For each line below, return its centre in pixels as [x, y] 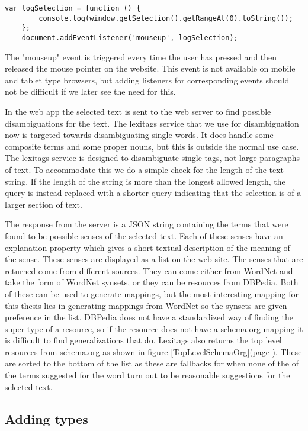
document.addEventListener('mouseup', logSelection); [130, 38]
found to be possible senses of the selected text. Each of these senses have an [144, 235]
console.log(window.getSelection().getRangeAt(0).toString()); [166, 18]
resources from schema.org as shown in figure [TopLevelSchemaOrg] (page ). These [153, 351]
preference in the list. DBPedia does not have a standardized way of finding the [149, 317]
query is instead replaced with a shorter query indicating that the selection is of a [153, 193]
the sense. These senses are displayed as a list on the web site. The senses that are [154, 259]
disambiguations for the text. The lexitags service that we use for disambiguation [152, 123]
